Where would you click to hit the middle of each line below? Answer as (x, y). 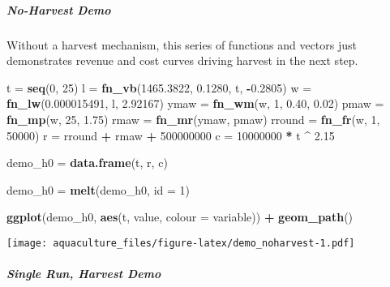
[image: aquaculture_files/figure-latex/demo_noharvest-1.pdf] (181, 243)
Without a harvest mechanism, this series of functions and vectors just (182, 44)
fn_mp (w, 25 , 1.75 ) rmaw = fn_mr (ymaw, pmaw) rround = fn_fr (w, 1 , (193, 119)
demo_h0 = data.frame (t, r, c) (87, 163)
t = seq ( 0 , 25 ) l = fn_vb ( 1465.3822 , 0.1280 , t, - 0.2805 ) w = (159, 87)
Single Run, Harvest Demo (84, 274)
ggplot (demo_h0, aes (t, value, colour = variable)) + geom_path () (180, 217)
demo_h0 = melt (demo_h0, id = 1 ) (98, 189)
